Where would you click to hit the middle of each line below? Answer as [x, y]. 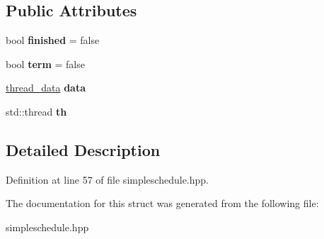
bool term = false [45, 63]
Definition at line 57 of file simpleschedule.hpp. [107, 179]
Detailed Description [83, 149]
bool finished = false [53, 40]
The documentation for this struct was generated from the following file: [162, 203]
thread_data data [46, 88]
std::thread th [36, 111]
